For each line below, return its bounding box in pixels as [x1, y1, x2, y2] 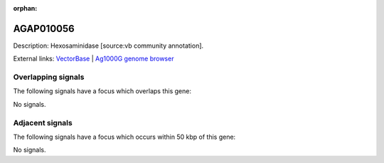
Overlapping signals [13, 72, 85, 82]
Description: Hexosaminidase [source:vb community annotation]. [13, 41, 204, 50]
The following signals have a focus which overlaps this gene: [13, 87, 192, 95]
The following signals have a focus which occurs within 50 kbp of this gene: [13, 132, 236, 141]
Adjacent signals [13, 117, 73, 127]
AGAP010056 [13, 22, 75, 35]
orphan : [13, 4, 38, 12]
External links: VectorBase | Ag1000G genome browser [13, 54, 174, 63]
